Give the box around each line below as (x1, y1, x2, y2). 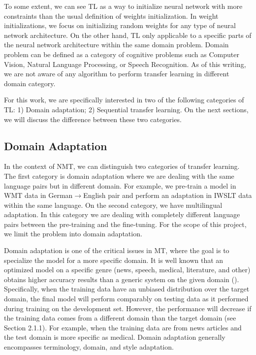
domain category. (4, 78, 56, 88)
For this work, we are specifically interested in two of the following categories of (4, 95, 244, 105)
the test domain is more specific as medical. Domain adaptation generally (4, 332, 225, 342)
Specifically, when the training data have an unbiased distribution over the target (4, 284, 250, 294)
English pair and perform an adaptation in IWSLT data (83, 190, 252, 200)
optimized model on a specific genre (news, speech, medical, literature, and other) (4, 264, 251, 275)
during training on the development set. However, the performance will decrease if (4, 303, 252, 313)
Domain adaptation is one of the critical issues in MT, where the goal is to (4, 245, 229, 256)
